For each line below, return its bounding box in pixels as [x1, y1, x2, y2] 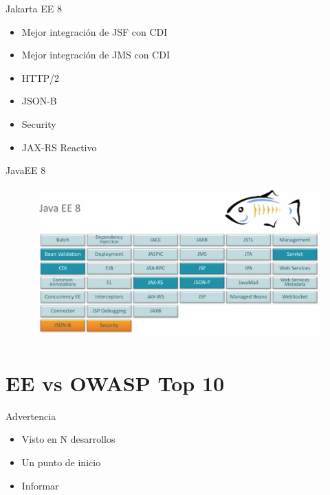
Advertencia [5, 408, 56, 423]
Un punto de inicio [21, 455, 101, 469]
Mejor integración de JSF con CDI [21, 24, 168, 38]
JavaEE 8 [5, 163, 46, 177]
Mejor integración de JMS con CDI [21, 47, 170, 62]
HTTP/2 [21, 70, 60, 85]
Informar [21, 478, 59, 492]
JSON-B [21, 93, 57, 108]
